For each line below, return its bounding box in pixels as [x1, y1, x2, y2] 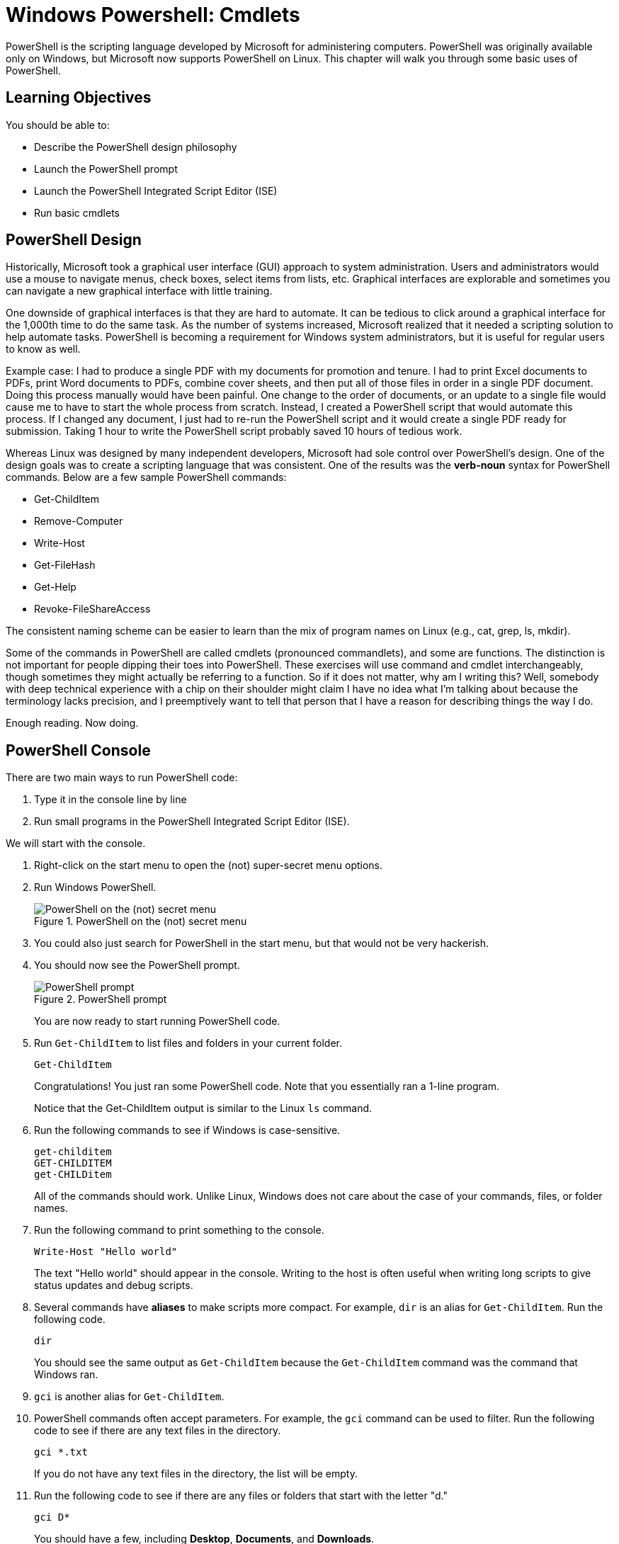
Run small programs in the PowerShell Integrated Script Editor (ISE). [34, 815, 350, 828]
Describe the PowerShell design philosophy [34, 140, 237, 153]
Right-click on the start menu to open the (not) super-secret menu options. [34, 859, 383, 872]
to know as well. [6, 343, 81, 356]
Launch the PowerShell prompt [34, 162, 178, 175]
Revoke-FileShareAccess [34, 603, 151, 615]
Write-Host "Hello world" [34, 1246, 178, 1258]
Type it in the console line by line [34, 793, 187, 806]
